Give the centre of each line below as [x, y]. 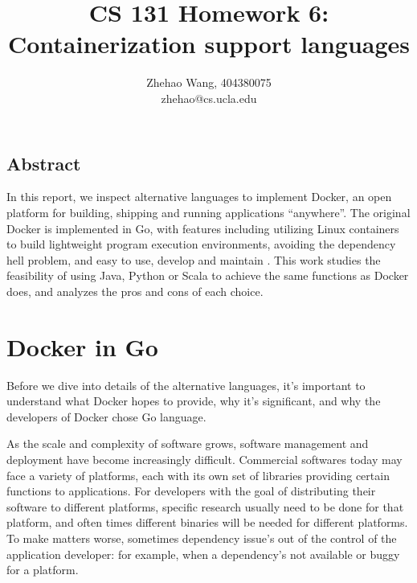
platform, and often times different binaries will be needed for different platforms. [207, 522]
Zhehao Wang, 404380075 [209, 82]
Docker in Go [82, 346]
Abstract [44, 163]
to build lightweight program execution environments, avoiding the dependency [201, 244]
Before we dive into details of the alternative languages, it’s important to [186, 385]
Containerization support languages [209, 44]
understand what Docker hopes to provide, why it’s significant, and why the [194, 401]
